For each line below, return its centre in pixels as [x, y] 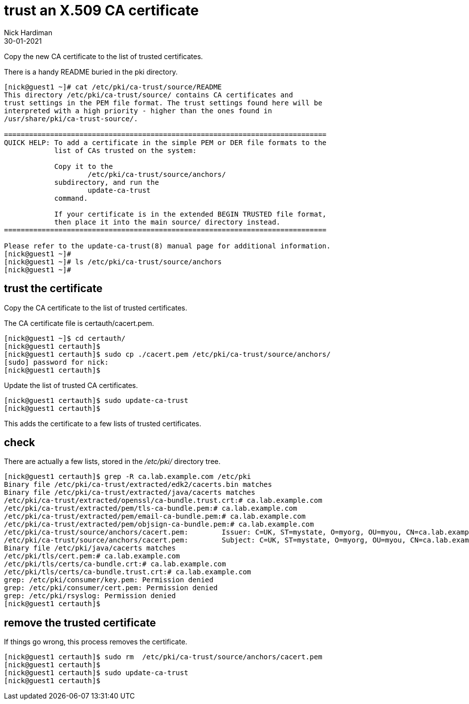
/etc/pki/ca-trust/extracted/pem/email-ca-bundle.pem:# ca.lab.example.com [155, 516]
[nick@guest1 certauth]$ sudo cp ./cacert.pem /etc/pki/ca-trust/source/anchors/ [167, 354]
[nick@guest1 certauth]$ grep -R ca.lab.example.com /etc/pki [128, 477]
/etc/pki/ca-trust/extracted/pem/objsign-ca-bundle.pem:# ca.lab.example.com [159, 524]
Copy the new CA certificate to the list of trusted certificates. [104, 56]
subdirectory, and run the [107, 182]
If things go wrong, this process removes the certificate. [96, 642]
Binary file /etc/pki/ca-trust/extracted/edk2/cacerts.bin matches [138, 485]
